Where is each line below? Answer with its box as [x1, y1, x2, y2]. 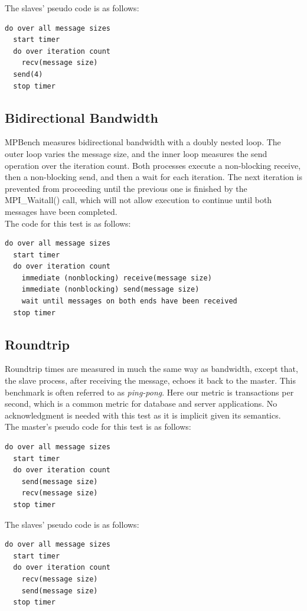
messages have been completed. [5, 205, 117, 217]
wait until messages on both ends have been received [21, 297, 237, 306]
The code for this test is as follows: [5, 217, 131, 229]
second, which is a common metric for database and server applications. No [5, 397, 277, 410]
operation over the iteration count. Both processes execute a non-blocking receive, [5, 159, 301, 171]
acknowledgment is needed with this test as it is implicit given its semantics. [5, 409, 281, 421]
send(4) [13, 70, 43, 79]
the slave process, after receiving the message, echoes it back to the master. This [5, 374, 296, 387]
